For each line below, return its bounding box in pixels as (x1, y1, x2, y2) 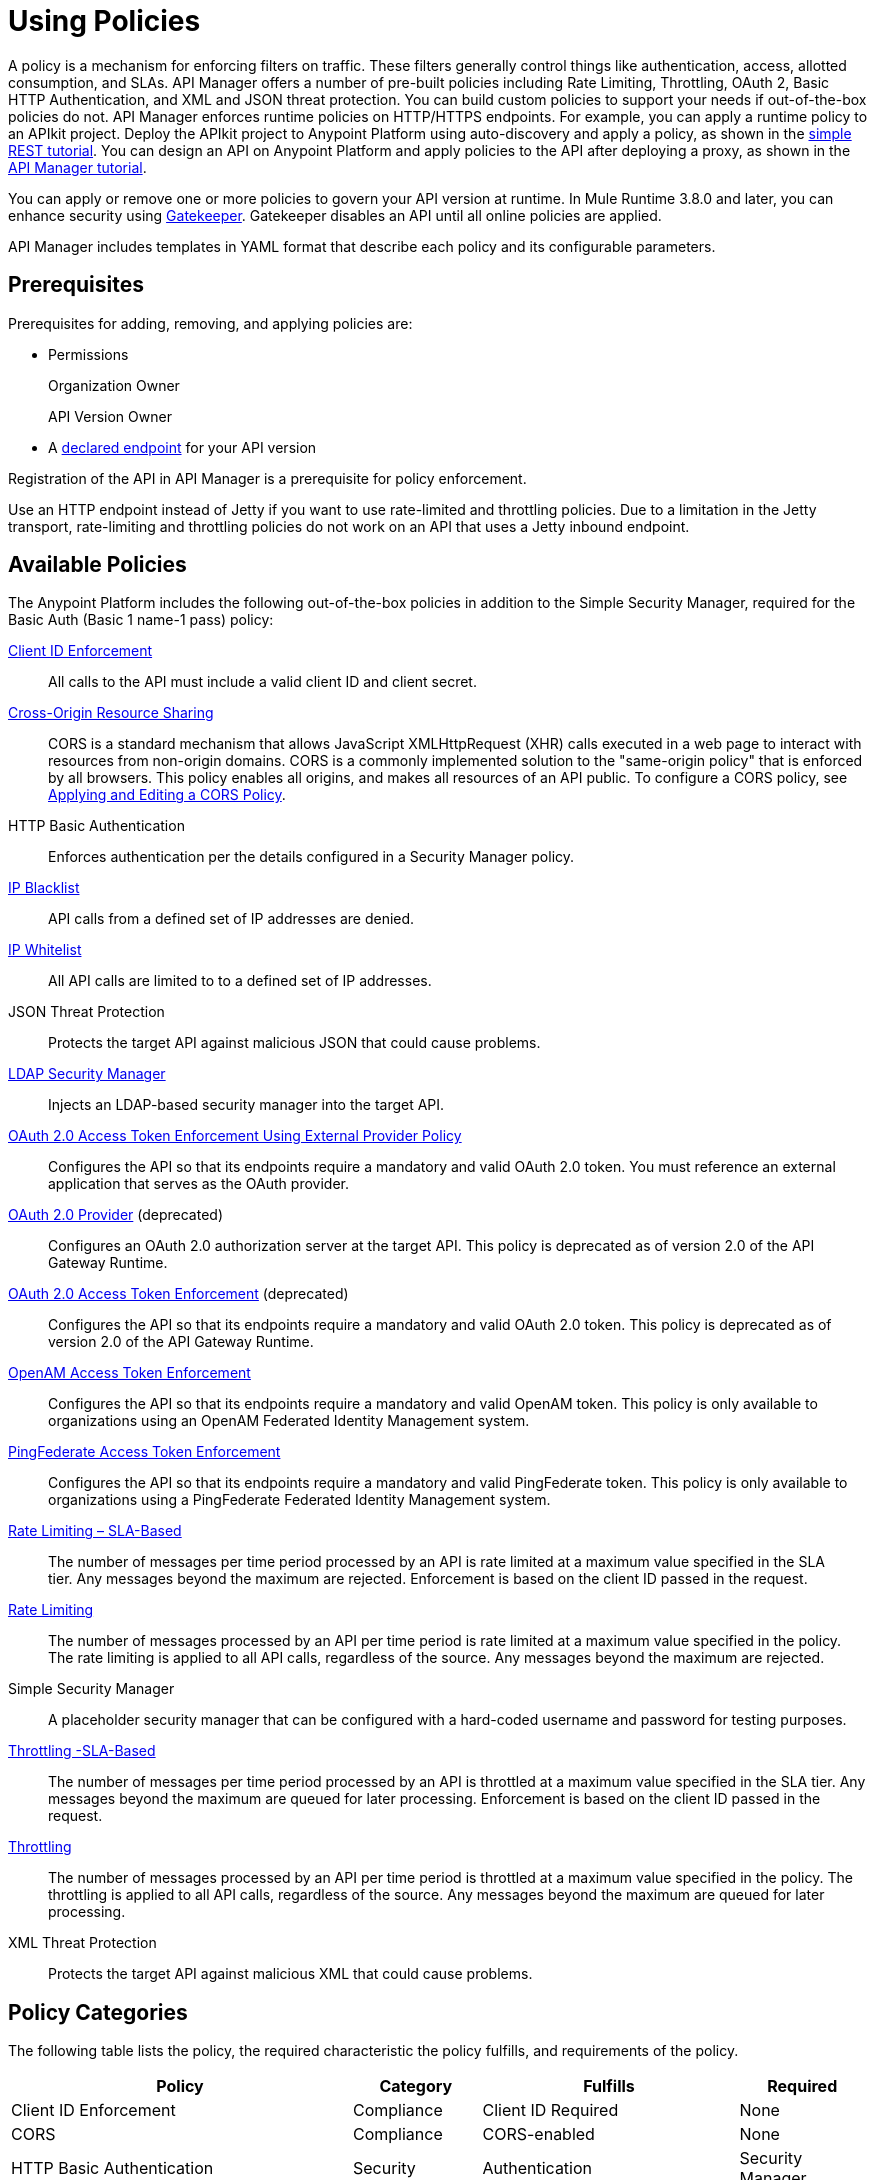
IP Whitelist (8, 941, 82, 959)
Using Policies (8, 4, 201, 38)
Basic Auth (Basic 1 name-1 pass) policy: (8, 611, 274, 629)
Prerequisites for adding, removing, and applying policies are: (8, 314, 413, 332)
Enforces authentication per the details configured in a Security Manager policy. (48, 848, 575, 866)
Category (379, 2076, 453, 2097)
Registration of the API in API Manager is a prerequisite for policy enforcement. (8, 469, 527, 487)
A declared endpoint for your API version (48, 438, 317, 456)
